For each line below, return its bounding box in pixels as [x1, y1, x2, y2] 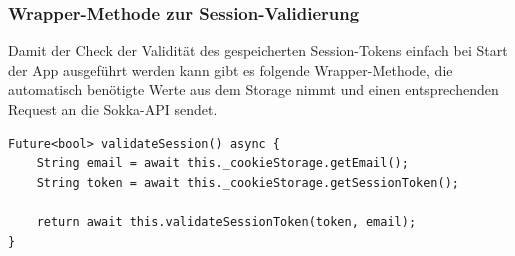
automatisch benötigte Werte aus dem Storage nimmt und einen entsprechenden [8, 79, 499, 100]
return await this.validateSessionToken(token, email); [36, 214, 417, 229]
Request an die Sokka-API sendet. [8, 99, 218, 119]
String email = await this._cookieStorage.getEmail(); [36, 156, 409, 171]
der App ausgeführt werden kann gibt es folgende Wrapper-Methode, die [8, 59, 453, 80]
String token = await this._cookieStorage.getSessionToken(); [36, 175, 460, 190]
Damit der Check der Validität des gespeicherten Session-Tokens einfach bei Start [8, 40, 508, 61]
